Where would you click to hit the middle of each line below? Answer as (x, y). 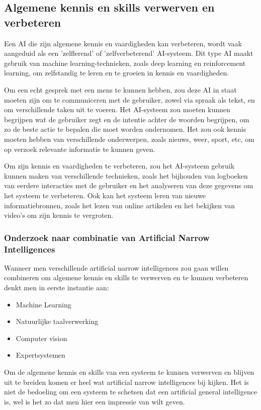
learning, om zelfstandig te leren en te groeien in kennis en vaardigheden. (117, 73)
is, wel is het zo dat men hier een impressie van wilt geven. (95, 401)
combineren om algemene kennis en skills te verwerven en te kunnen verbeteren (126, 277)
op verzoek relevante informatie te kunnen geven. (80, 149)
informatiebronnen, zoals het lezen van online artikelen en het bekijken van (120, 205)
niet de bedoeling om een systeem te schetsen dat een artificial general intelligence (131, 392)
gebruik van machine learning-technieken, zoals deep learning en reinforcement (125, 63)
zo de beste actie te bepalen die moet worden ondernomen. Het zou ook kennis (125, 129)
